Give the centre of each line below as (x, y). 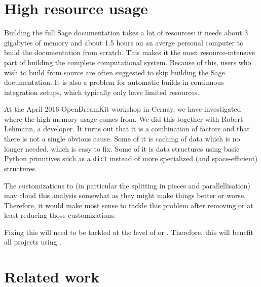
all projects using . (33, 242)
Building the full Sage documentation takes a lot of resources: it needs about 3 (126, 33)
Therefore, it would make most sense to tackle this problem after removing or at (129, 205)
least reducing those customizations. (60, 215)
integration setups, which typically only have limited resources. (102, 92)
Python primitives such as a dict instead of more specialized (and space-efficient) (131, 158)
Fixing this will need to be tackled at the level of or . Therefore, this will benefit (129, 232)
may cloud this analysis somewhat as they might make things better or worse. (125, 195)
